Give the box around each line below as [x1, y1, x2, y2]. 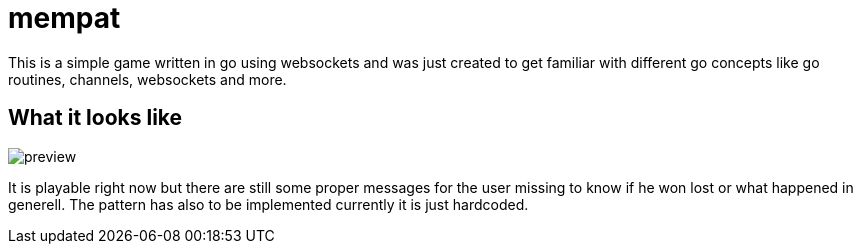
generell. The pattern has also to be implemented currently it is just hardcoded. [8, 195, 529, 213]
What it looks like [8, 105, 183, 131]
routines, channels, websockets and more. [8, 70, 287, 88]
